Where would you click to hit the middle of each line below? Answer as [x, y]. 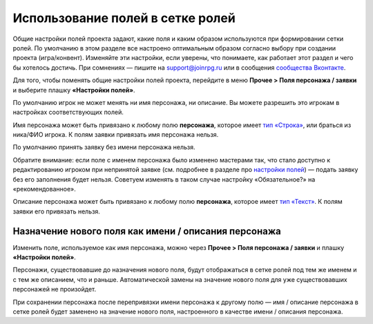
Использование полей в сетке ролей [124, 18]
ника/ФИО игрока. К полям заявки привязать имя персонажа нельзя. [116, 135]
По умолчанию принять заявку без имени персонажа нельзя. [104, 147]
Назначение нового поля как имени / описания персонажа [147, 231]
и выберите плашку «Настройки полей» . [74, 90]
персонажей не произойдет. [55, 289]
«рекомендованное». [44, 189]
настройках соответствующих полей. [68, 112]
